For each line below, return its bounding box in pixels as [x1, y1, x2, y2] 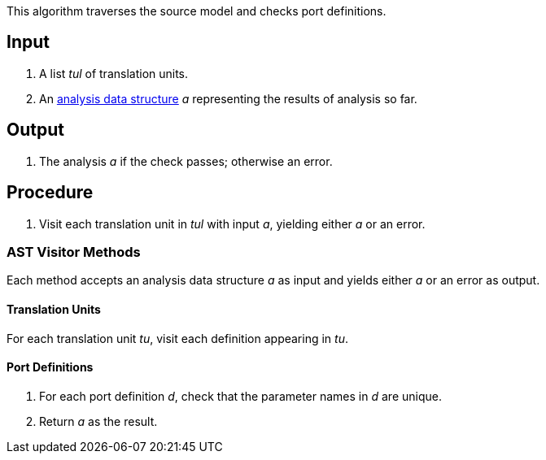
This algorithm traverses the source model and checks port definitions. [7, 4, 387, 18]
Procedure [7, 182, 94, 203]
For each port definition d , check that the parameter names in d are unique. [39, 388, 442, 403]
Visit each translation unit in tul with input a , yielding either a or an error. [39, 216, 426, 231]
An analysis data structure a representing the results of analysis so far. [39, 91, 417, 106]
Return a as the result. [39, 414, 158, 428]
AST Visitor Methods [7, 243, 141, 260]
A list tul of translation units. [39, 66, 189, 80]
